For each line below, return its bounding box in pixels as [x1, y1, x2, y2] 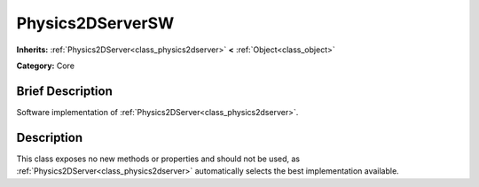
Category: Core [16, 60, 75, 71]
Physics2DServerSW [16, 13, 175, 33]
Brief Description [16, 83, 113, 98]
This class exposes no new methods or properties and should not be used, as [16, 153, 301, 164]
